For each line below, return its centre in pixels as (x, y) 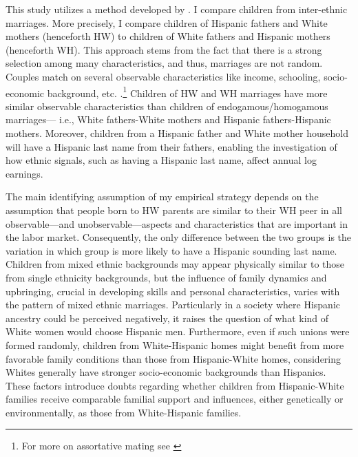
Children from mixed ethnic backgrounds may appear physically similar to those (175, 264)
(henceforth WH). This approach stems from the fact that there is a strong (164, 49)
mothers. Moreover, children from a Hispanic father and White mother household (177, 133)
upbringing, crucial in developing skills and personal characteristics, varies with (173, 291)
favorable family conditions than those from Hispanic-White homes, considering (173, 358)
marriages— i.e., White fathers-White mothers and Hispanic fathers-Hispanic (168, 119)
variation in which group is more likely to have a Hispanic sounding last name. (171, 250)
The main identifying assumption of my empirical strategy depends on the (162, 196)
